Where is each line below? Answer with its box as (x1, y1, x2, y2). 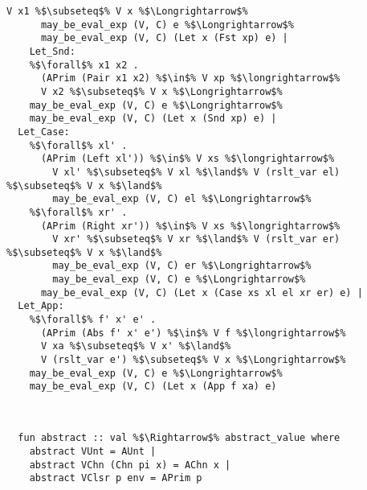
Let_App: (18, 300, 64, 312)
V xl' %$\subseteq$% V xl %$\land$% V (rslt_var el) (52, 166, 340, 178)
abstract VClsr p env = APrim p (29, 472, 202, 484)
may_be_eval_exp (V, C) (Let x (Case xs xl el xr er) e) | (40, 286, 363, 299)
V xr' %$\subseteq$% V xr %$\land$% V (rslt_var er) (52, 233, 340, 245)
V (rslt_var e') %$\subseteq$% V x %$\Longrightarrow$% (40, 354, 346, 366)
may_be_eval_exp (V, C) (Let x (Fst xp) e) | (40, 32, 288, 44)
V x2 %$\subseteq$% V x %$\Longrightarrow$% (40, 85, 283, 97)
